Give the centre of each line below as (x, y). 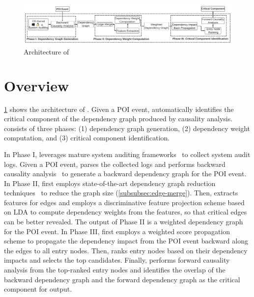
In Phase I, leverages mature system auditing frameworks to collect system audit (127, 154)
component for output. (38, 289)
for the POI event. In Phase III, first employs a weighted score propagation (117, 231)
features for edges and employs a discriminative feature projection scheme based (124, 202)
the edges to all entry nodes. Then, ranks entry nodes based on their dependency (126, 250)
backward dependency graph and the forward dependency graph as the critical (122, 279)
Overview (37, 85)
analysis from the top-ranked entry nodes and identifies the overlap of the (115, 270)
